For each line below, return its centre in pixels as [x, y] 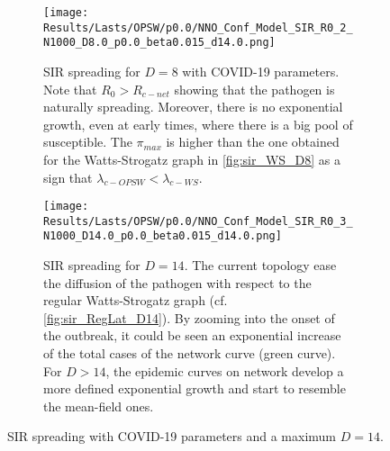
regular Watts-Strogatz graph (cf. [136, 300]
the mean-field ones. [99, 406]
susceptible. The [88, 142]
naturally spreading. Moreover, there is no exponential [193, 107]
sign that [68, 177]
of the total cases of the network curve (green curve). [190, 353]
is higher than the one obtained [253, 142]
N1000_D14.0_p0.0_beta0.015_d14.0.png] [163, 236]
